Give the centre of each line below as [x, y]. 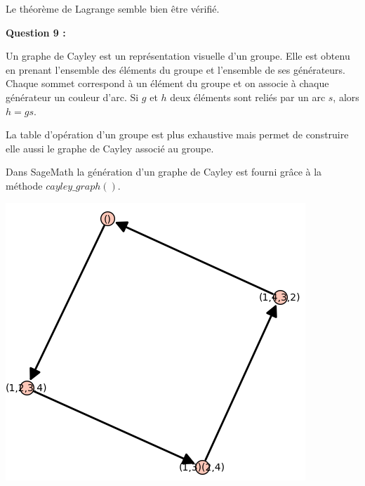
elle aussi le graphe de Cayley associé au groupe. [110, 148]
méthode [24, 185]
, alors [346, 97]
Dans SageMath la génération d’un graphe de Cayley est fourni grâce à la [164, 172]
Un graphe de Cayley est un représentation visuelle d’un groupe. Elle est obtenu [178, 56]
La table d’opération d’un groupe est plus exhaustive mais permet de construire [177, 134]
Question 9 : [36, 32]
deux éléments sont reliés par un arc [248, 97]
